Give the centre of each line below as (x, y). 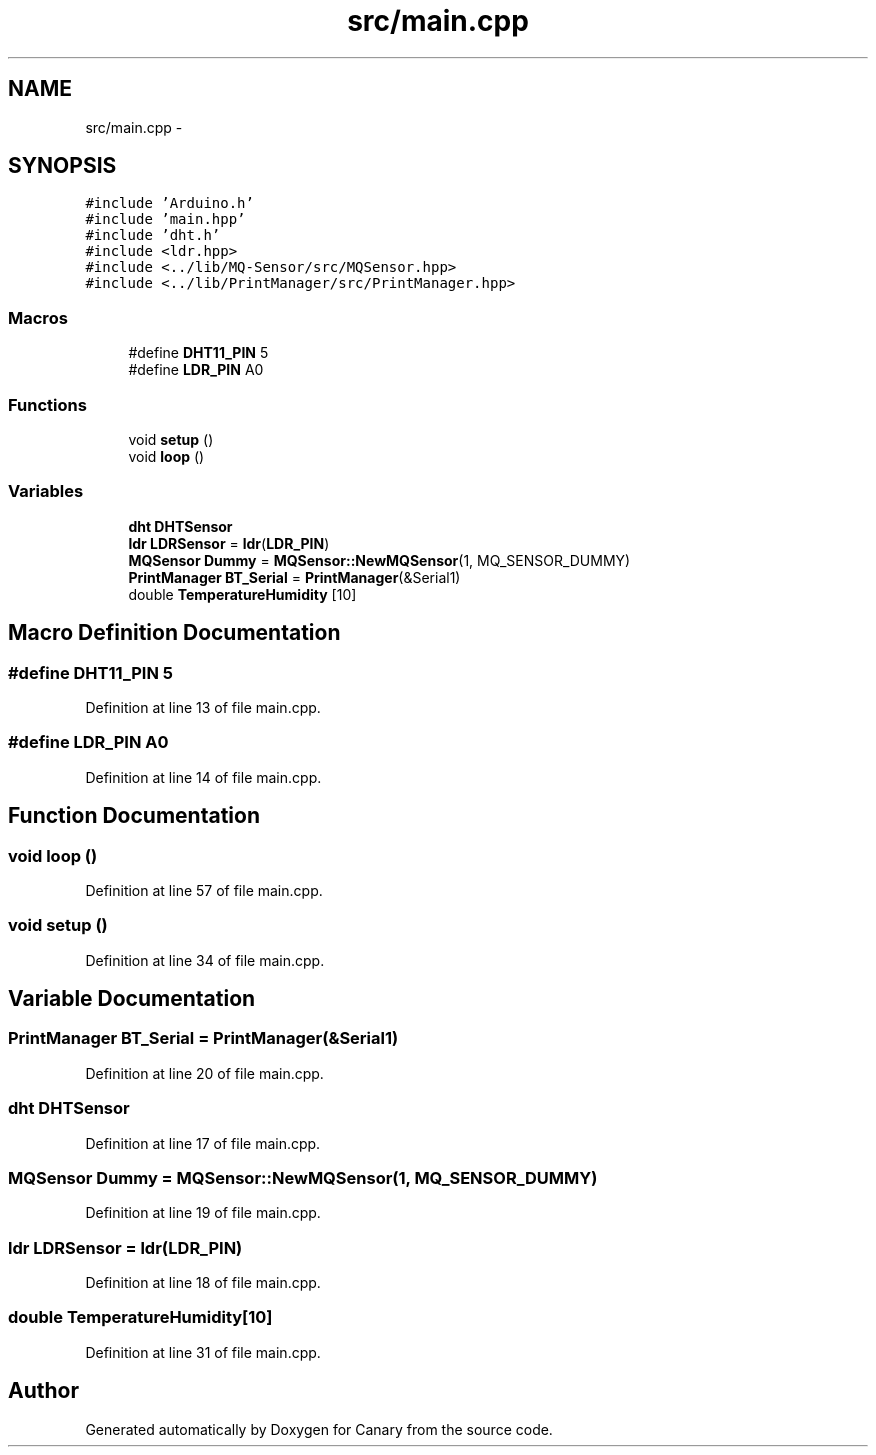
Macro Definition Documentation (174, 633)
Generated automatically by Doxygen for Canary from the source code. (319, 1429)
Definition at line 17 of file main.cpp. (203, 1143)
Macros (38, 317)
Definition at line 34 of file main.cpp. (205, 960)
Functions (47, 404)
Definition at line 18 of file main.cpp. (203, 1283)
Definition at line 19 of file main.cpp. (203, 1213)
